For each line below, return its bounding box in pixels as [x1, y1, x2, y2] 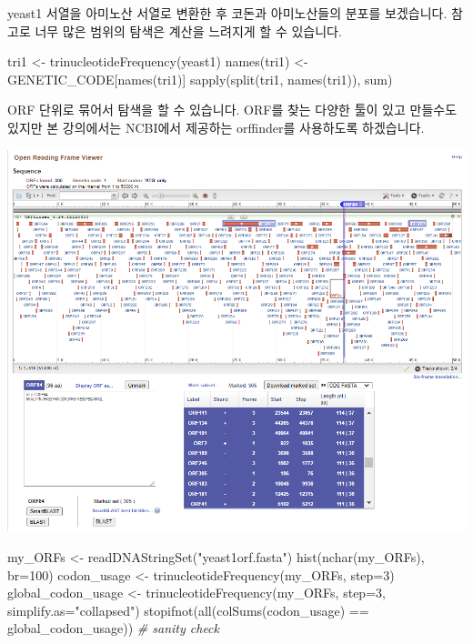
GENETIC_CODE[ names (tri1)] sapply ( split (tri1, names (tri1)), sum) [7, 69, 393, 88]
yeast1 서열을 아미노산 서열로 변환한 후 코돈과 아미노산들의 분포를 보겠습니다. [7, 4, 448, 22]
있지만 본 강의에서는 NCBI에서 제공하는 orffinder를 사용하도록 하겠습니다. [7, 117, 425, 136]
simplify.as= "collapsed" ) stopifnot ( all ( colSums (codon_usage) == [7, 600, 369, 619]
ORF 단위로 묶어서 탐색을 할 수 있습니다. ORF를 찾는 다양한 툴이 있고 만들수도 [7, 100, 458, 119]
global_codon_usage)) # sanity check [7, 619, 220, 638]
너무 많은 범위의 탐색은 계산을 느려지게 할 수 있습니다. [35, 21, 342, 40]
